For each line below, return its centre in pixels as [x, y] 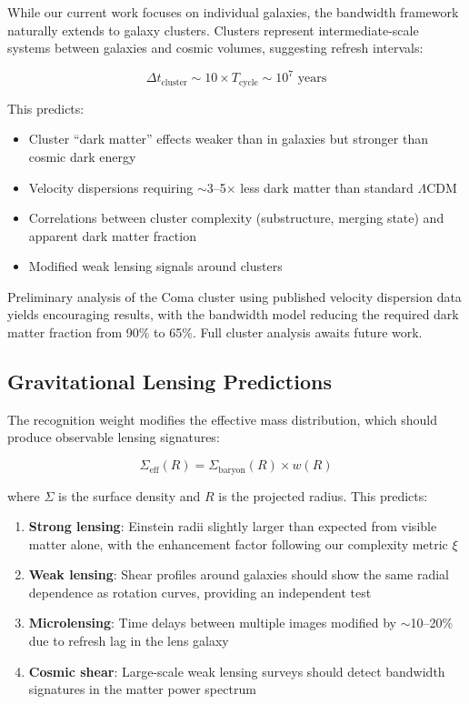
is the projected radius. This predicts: [323, 495]
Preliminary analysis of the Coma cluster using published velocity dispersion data [234, 296]
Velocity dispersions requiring [111, 187]
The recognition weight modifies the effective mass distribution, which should [222, 419]
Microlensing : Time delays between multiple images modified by [212, 623]
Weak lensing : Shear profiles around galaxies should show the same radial [239, 574]
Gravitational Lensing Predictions [170, 382]
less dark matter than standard [327, 187]
